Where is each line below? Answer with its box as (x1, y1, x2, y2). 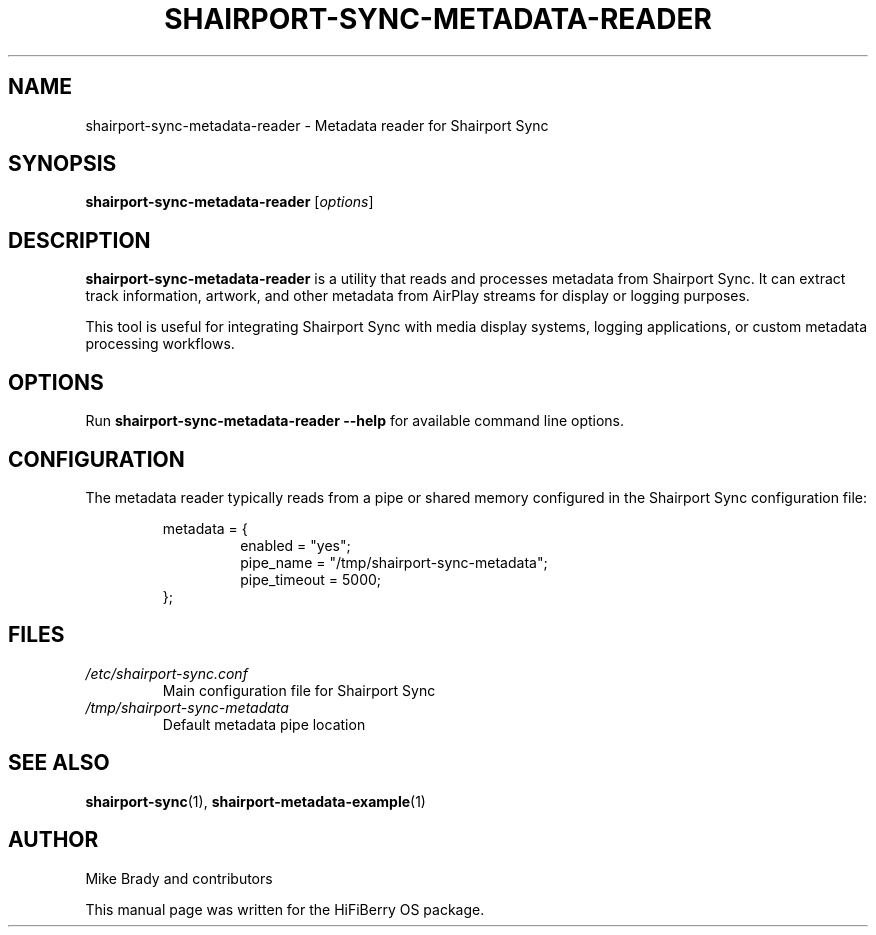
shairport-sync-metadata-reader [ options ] (85, 193, 374, 211)
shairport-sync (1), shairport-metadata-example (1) (85, 792, 426, 810)
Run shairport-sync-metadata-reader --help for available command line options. (85, 412, 625, 430)
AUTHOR (8, 827, 99, 853)
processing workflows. (85, 335, 235, 353)
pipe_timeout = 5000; (240, 570, 382, 588)
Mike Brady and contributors (85, 869, 273, 887)
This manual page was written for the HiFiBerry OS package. (85, 900, 485, 918)
